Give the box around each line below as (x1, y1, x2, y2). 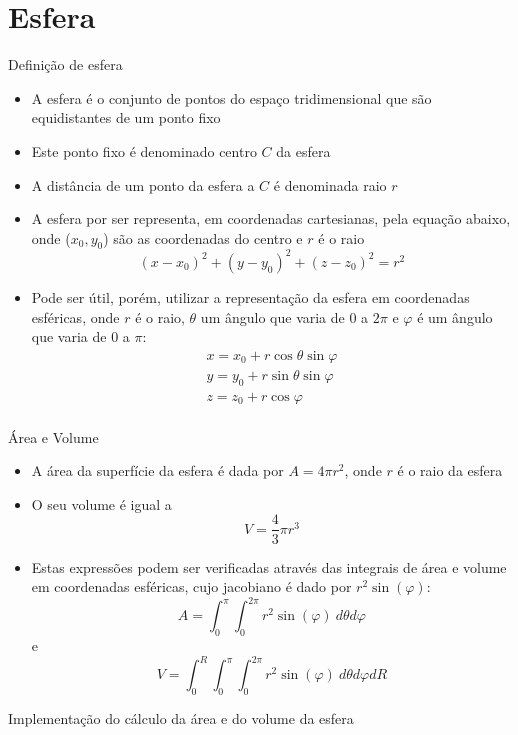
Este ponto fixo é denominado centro (31, 140, 257, 161)
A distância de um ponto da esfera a (31, 174, 255, 195)
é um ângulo (417, 306, 493, 327)
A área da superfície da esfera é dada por (31, 460, 284, 481)
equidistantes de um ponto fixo (31, 107, 221, 128)
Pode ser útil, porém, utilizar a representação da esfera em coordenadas (31, 286, 470, 307)
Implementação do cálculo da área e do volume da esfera (8, 707, 354, 728)
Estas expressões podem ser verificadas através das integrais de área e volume (31, 556, 507, 577)
